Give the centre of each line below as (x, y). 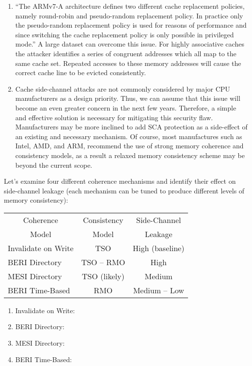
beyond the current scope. (54, 165)
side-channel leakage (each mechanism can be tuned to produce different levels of (124, 190)
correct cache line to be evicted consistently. (81, 72)
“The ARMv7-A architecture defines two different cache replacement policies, (130, 6)
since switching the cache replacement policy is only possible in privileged (125, 34)
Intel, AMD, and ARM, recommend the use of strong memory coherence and (129, 146)
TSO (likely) (103, 276)
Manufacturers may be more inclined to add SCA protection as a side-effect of (131, 127)
